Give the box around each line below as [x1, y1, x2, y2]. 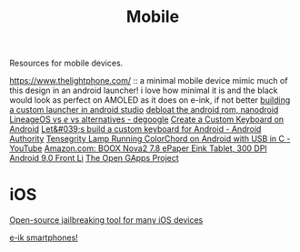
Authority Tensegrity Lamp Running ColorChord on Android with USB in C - [9, 134, 291, 145]
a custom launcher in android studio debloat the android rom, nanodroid [9, 105, 279, 116]
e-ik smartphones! [9, 232, 79, 243]
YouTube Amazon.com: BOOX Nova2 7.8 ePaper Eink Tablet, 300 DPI [9, 143, 268, 154]
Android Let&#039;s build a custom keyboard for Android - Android [9, 124, 262, 135]
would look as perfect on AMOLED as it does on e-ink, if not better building [9, 95, 291, 106]
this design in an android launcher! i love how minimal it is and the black [9, 85, 278, 96]
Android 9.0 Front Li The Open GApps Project [9, 153, 179, 164]
